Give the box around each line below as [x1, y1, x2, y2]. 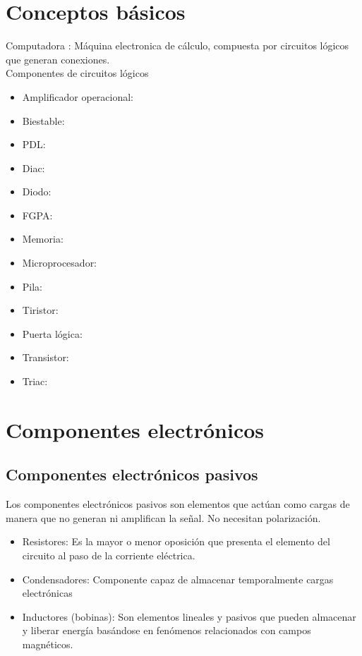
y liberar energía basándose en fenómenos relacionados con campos [22, 623, 311, 638]
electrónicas [22, 585, 73, 600]
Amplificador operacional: [22, 89, 134, 104]
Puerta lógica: [22, 326, 83, 341]
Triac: [22, 374, 48, 389]
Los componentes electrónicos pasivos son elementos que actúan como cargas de [6, 497, 350, 511]
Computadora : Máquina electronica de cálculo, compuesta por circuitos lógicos [6, 38, 349, 53]
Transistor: [22, 350, 69, 365]
